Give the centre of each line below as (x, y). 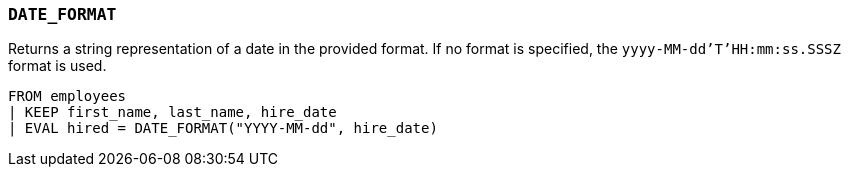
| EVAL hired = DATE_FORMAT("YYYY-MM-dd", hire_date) (223, 128)
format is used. (57, 66)
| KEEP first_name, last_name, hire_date (172, 112)
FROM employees (67, 96)
